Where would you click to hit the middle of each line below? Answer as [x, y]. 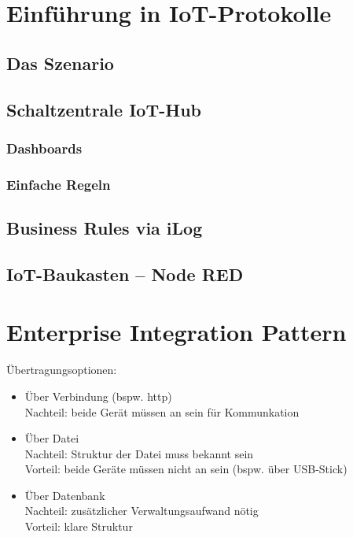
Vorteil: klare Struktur [79, 526]
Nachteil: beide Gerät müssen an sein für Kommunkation [162, 411]
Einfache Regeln [59, 184]
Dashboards [44, 148]
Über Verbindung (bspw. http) [98, 396]
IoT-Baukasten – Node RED [125, 274]
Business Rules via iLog [105, 228]
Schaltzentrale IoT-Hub [104, 109]
